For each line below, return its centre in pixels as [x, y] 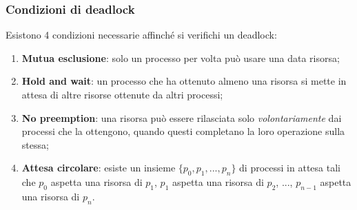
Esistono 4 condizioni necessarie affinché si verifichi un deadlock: [141, 35]
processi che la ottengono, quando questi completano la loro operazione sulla [183, 131]
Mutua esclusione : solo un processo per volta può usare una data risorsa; [181, 57]
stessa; [35, 144]
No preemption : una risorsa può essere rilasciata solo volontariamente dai [182, 117]
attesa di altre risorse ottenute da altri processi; [122, 94]
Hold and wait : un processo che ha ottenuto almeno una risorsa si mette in [184, 81]
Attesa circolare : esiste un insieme [99, 168]
